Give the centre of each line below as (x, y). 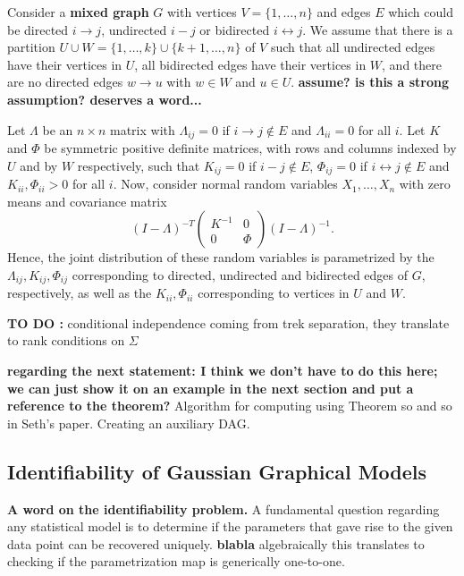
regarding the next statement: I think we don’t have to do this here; (223, 371)
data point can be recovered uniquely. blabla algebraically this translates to (216, 543)
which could (421, 12)
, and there (412, 64)
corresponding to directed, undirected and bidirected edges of (240, 274)
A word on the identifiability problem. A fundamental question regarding (224, 508)
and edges (344, 12)
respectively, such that (139, 165)
